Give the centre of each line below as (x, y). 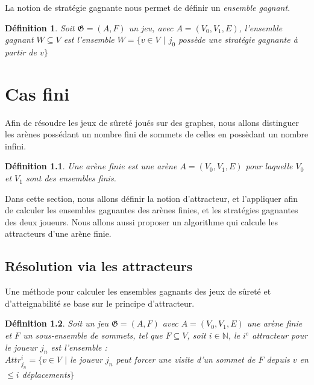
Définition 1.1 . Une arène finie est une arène (91, 166)
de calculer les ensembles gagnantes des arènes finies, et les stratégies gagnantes (152, 210)
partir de (21, 52)
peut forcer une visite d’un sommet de (186, 359)
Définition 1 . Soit (40, 27)
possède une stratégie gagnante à (238, 39)
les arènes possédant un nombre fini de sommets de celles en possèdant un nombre (157, 134)
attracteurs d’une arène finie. (58, 233)
